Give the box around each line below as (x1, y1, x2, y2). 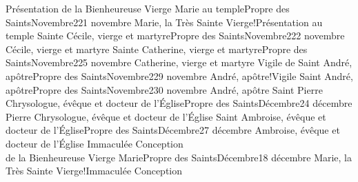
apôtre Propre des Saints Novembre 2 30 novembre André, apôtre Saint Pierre (6, 82, 323, 97)
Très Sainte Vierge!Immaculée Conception (6, 163, 183, 178)
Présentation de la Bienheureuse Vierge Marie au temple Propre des (6, 1, 290, 15)
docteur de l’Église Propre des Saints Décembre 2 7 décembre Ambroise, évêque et (6, 123, 340, 137)
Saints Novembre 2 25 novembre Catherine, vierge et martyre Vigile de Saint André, (6, 55, 352, 70)
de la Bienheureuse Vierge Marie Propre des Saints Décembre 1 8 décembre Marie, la (6, 150, 352, 164)
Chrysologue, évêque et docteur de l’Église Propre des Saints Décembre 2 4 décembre (6, 96, 352, 110)
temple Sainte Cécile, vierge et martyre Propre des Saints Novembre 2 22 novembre (6, 28, 345, 43)
